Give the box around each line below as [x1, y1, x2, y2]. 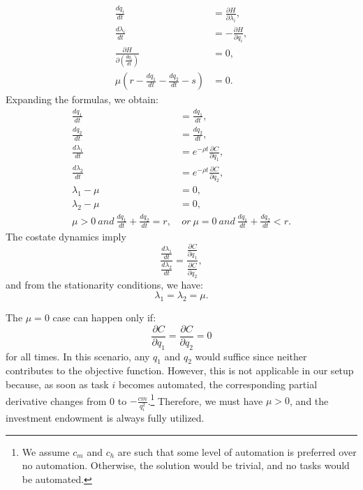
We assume [22, 444, 70, 459]
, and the [290, 393, 329, 408]
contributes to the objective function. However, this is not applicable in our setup [6, 363, 354, 378]
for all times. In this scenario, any [6, 349, 150, 363]
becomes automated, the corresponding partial [118, 377, 318, 392]
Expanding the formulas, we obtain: [6, 92, 158, 107]
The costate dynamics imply [6, 229, 126, 243]
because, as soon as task [6, 377, 109, 392]
